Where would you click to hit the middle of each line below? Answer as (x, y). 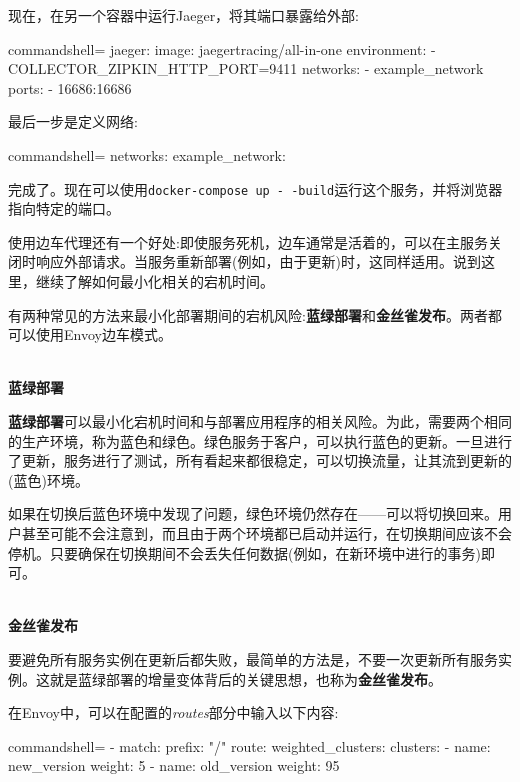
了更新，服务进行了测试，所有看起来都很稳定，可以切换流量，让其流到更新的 (260, 460)
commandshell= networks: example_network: (147, 154)
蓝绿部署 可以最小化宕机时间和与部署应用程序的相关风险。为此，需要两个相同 (260, 420)
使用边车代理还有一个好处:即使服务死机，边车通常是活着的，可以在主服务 (248, 241)
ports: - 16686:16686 (70, 87)
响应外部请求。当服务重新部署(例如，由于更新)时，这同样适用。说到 (258, 261)
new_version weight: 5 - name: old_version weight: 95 (174, 765)
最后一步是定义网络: (73, 121)
